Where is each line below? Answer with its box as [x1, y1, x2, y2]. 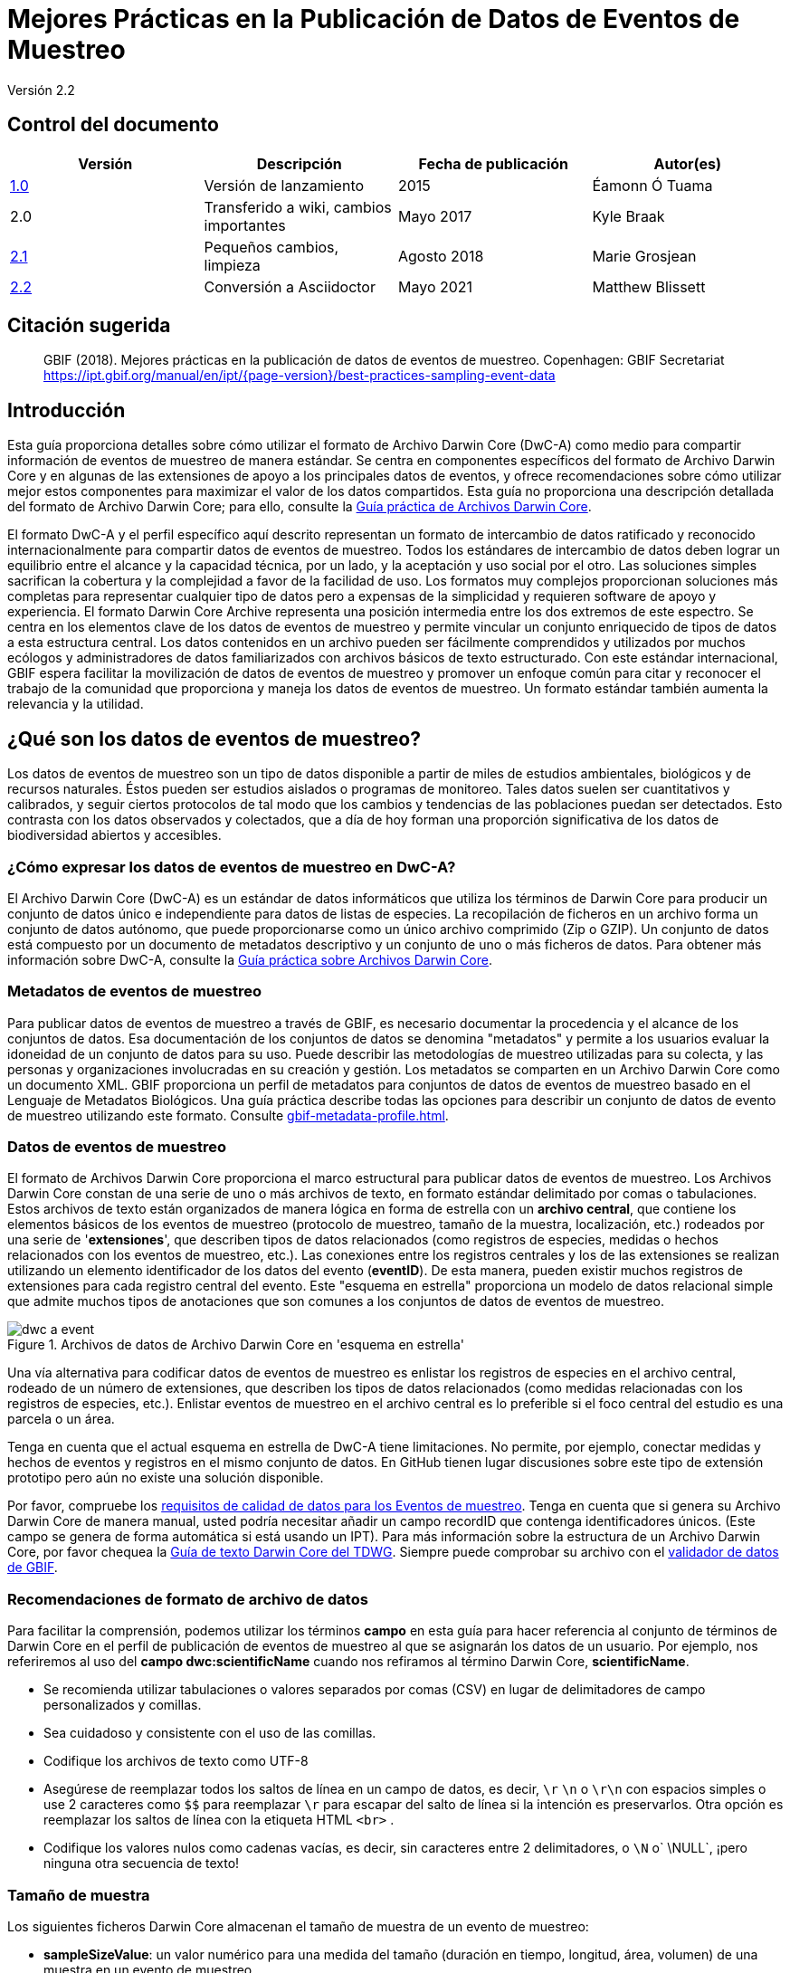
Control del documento [7, 113, 219, 137]
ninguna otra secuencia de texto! [43, 1855, 240, 1872]
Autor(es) [653, 154, 721, 173]
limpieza [204, 255, 261, 274]
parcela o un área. [7, 1411, 115, 1427]
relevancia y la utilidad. [7, 696, 144, 712]
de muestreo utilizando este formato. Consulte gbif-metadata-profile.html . [7, 1107, 449, 1123]
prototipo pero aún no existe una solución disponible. [7, 1470, 324, 1486]
